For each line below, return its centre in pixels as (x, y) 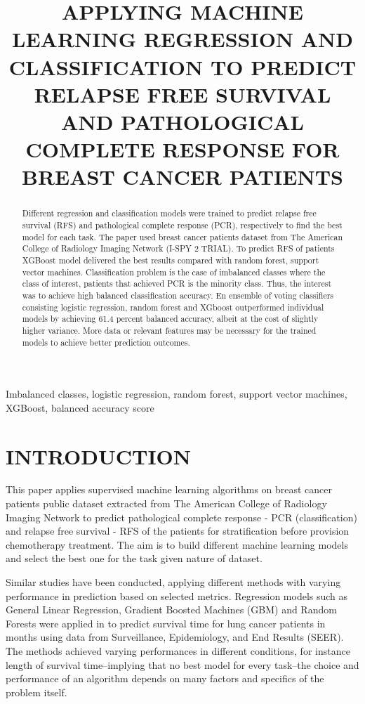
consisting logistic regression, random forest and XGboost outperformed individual (173, 307)
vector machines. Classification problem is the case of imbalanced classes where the (174, 272)
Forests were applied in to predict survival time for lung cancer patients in (166, 623)
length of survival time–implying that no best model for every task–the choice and (182, 664)
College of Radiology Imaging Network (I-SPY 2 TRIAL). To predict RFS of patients (178, 248)
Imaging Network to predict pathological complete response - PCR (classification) (181, 517)
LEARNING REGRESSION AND (182, 39)
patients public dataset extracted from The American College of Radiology (166, 503)
